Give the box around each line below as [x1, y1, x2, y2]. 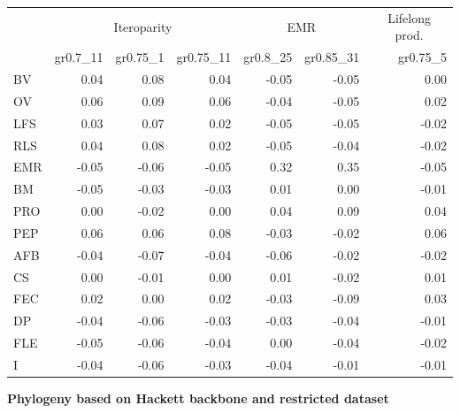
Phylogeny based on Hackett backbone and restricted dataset [7, 389, 389, 408]
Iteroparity [113, 17, 172, 35]
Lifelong [387, 8, 431, 27]
